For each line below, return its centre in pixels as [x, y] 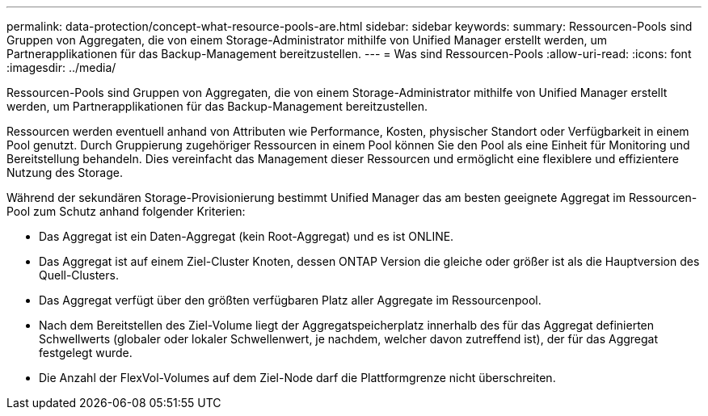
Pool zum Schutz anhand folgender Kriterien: [126, 211]
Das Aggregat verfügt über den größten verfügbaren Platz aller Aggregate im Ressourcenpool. [290, 300]
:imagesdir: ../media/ [61, 67]
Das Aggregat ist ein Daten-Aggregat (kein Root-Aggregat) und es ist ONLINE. [247, 236]
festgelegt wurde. [86, 353]
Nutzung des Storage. [65, 172]
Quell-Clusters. [79, 275]
